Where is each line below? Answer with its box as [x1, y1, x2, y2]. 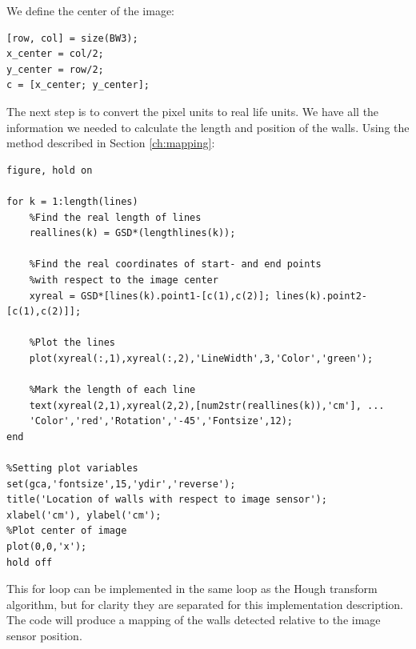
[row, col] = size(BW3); [6, 32, 138, 44]
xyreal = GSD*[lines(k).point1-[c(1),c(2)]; [29, 290, 270, 302]
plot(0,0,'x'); [6, 541, 87, 552]
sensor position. [6, 627, 82, 643]
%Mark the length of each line [29, 384, 196, 396]
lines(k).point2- [275, 290, 368, 302]
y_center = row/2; [6, 63, 104, 75]
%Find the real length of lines [29, 211, 202, 223]
